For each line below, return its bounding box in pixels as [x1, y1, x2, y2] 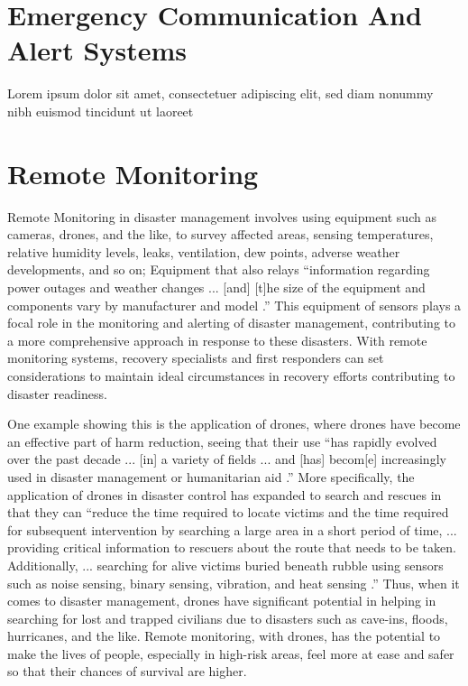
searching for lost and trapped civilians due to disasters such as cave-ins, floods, [7, 608, 448, 627]
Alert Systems [7, 32, 187, 69]
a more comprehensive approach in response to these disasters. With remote [7, 330, 427, 349]
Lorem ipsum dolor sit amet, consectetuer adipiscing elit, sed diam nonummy [7, 84, 434, 103]
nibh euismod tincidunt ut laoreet [7, 101, 194, 120]
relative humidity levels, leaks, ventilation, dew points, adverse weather [7, 242, 400, 261]
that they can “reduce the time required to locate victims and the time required [7, 503, 449, 522]
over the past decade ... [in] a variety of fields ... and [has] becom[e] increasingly [7, 450, 446, 468]
